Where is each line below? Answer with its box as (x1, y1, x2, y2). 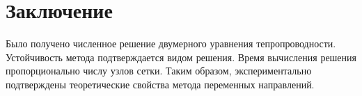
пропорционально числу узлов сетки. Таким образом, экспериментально (6, 63, 312, 78)
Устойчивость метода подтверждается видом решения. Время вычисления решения (6, 49, 357, 64)
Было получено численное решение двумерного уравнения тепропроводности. (6, 36, 336, 51)
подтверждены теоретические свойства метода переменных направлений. (6, 77, 315, 91)
